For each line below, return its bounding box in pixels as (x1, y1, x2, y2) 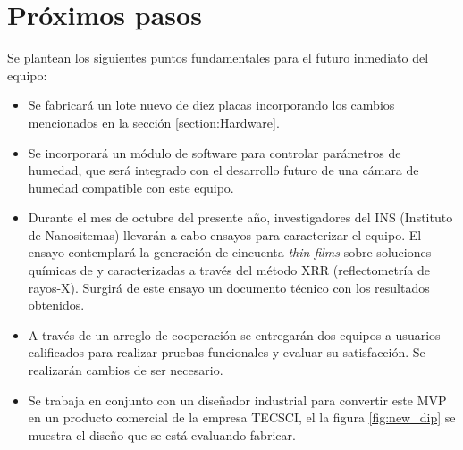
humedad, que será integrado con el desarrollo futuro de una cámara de (28, 161, 419, 179)
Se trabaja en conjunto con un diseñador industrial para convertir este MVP (28, 390, 447, 409)
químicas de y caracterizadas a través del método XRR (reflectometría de (28, 261, 430, 279)
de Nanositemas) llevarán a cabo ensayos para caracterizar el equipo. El (28, 225, 422, 244)
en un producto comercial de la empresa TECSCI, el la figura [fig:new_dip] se (28, 408, 456, 427)
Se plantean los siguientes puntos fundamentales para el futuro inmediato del (7, 48, 429, 67)
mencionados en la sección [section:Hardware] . (28, 112, 280, 131)
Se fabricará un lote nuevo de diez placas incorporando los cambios (28, 96, 395, 114)
